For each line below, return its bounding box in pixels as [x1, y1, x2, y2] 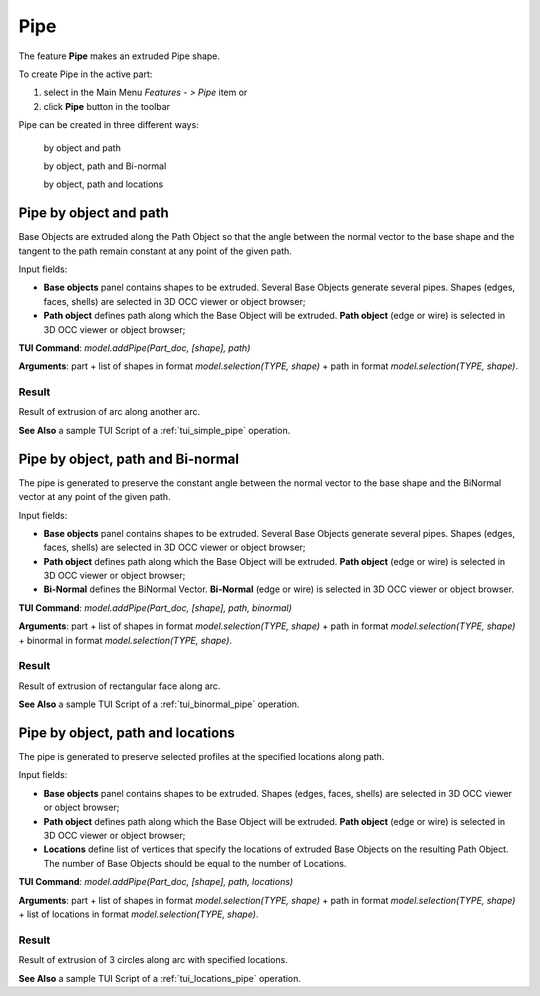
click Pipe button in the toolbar [43, 100, 170, 112]
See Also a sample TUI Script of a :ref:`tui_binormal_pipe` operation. [18, 698, 300, 710]
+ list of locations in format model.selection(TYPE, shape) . [18, 908, 259, 920]
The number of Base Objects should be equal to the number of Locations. [43, 857, 347, 869]
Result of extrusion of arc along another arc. [18, 406, 201, 418]
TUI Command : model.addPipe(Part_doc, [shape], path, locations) [18, 876, 294, 888]
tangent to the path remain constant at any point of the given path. [18, 245, 292, 257]
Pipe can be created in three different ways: [18, 119, 199, 131]
